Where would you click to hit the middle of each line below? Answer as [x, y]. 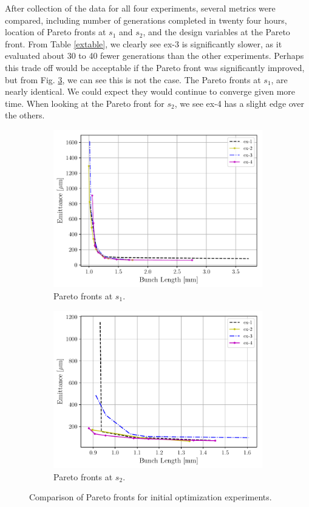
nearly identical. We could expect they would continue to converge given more [150, 91]
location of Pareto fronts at [56, 32]
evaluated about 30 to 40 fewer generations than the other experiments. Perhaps [154, 56]
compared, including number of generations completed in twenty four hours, [146, 20]
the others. [25, 115]
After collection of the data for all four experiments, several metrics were [140, 8]
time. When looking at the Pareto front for [85, 103]
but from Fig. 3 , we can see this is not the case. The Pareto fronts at [133, 79]
